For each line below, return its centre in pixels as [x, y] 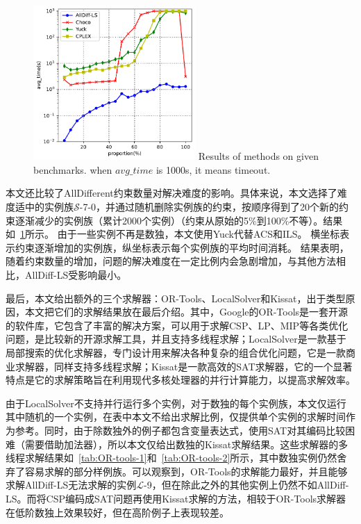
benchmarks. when [73, 169]
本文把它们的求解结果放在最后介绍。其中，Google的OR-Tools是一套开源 [186, 312]
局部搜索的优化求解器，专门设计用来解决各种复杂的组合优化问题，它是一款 [176, 352]
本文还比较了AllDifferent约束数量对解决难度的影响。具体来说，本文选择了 [171, 193]
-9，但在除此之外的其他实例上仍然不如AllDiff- [246, 485]
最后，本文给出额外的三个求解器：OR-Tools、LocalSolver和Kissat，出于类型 [176, 298]
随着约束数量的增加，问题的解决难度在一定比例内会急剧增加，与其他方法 [171, 261]
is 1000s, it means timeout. [213, 169]
